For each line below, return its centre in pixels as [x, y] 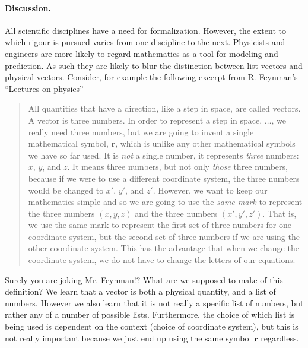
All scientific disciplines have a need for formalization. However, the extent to [145, 30]
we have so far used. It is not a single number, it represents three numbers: [163, 155]
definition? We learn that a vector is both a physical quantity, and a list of [140, 291]
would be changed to [66, 190]
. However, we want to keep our [210, 190]
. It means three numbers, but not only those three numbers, [177, 167]
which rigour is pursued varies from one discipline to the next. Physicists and [145, 42]
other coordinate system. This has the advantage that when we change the [163, 248]
